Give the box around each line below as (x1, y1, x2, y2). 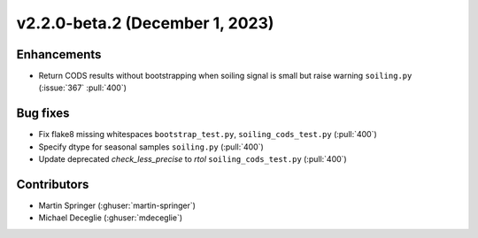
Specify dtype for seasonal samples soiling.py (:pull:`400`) (38, 142, 265, 152)
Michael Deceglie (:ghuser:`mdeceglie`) (38, 212, 183, 223)
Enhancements (16, 47, 102, 62)
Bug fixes (16, 106, 70, 121)
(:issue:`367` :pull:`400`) (38, 82, 127, 93)
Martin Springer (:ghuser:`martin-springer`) (38, 200, 197, 211)
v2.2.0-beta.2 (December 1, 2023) (16, 13, 274, 33)
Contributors (16, 177, 89, 192)
